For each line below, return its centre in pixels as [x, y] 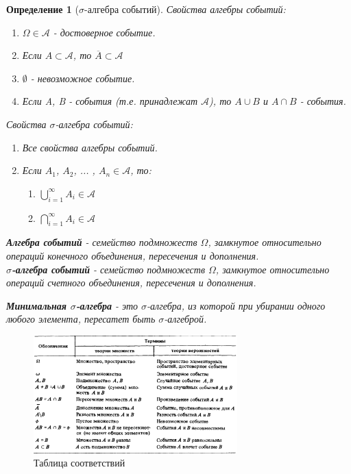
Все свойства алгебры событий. [90, 147]
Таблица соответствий [80, 463]
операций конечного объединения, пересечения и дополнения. [133, 255]
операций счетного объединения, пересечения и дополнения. [131, 283]
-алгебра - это [107, 305]
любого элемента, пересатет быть [81, 319]
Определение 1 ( [43, 9]
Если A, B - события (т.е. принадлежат [110, 101]
